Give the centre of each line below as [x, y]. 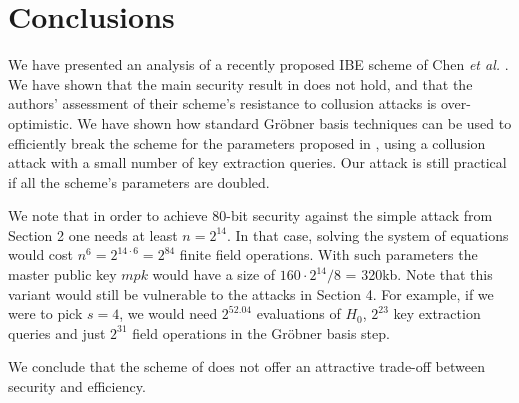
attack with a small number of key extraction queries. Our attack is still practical [257, 162]
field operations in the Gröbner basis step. [261, 332]
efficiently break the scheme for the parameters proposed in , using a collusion [247, 142]
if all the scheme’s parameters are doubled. [139, 181]
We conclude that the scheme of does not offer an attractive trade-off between [246, 366]
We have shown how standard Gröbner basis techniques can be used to [294, 122]
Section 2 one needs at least [93, 234]
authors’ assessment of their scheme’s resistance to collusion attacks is [222, 103]
